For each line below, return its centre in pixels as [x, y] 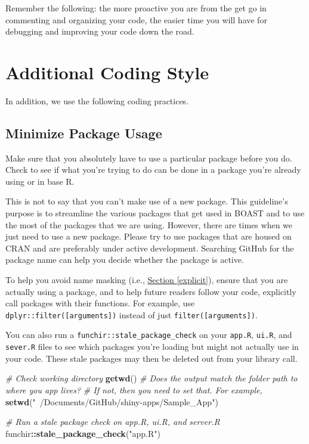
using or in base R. [40, 181]
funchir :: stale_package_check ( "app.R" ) [83, 433]
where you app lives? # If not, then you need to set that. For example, [134, 389]
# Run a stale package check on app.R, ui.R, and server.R [113, 422]
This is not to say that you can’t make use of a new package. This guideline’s [147, 201]
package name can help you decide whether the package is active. [125, 260]
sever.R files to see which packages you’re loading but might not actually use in [152, 347]
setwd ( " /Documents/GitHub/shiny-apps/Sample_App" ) [112, 401]
